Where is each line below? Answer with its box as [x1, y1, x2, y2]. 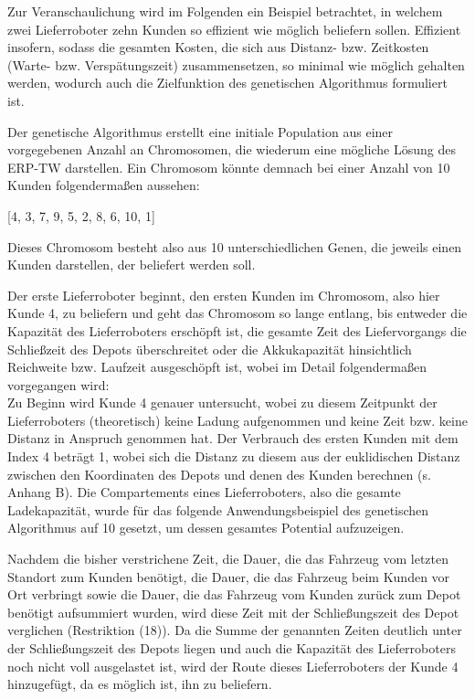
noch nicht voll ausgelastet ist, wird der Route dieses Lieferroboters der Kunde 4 [7, 656, 459, 675]
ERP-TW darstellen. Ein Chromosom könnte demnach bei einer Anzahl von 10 [7, 157, 450, 176]
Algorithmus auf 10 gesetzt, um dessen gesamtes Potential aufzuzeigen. [7, 518, 405, 537]
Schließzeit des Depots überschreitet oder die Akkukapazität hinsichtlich [7, 339, 412, 358]
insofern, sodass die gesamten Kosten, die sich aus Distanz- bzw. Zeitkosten [7, 37, 429, 57]
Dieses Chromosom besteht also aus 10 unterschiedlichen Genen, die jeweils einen [7, 237, 462, 256]
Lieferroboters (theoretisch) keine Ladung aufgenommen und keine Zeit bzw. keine [7, 410, 468, 429]
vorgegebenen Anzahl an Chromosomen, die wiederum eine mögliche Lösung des [7, 140, 456, 159]
